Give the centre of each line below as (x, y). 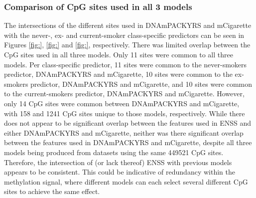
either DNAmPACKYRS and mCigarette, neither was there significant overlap (124, 132)
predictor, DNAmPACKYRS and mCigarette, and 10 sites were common (141, 84)
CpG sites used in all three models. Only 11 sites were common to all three (119, 54)
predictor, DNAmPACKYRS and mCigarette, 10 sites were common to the (118, 74)
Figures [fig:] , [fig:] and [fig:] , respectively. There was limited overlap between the (127, 45)
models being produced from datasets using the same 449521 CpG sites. (114, 152)
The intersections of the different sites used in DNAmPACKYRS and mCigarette (128, 25)
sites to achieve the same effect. (52, 191)
